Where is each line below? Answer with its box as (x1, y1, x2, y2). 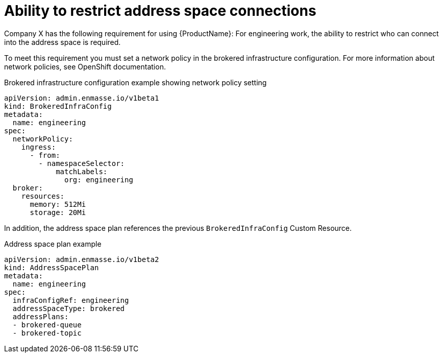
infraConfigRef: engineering (12, 296, 129, 304)
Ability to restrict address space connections (4, 2, 316, 19)
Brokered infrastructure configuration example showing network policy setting (4, 78, 267, 87)
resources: (21, 192, 65, 200)
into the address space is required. (4, 37, 121, 46)
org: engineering (64, 175, 133, 184)
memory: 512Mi (30, 200, 86, 208)
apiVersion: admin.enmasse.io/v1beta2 (4, 255, 159, 264)
